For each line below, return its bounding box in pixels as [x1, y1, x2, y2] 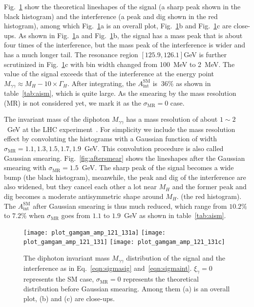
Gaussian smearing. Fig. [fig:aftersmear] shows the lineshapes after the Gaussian [4, 153, 245, 163]
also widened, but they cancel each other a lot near [4, 181, 157, 192]
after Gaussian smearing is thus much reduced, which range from [33, 200, 227, 211]
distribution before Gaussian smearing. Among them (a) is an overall [23, 283, 230, 293]
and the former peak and [172, 181, 247, 192]
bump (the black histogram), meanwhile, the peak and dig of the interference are [4, 172, 246, 182]
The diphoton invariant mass [23, 253, 110, 263]
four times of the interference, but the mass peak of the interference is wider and [4, 40, 246, 50]
